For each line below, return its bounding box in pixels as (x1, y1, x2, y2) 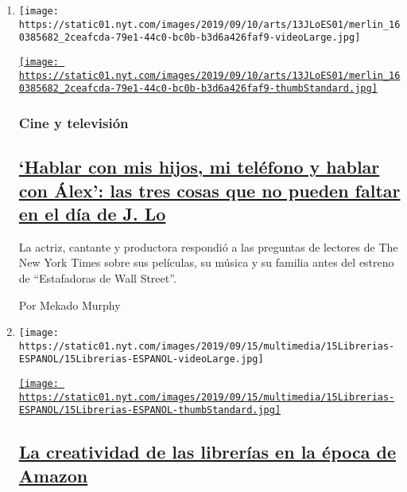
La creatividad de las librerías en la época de (18, 439, 397, 464)
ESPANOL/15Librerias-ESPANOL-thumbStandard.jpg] (18, 404, 281, 416)
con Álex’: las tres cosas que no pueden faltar (18, 178, 401, 202)
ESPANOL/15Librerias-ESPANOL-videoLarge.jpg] (18, 353, 264, 365)
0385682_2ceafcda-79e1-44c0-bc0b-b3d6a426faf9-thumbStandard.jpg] (18, 83, 378, 95)
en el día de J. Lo (18, 201, 166, 225)
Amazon (18, 463, 88, 487)
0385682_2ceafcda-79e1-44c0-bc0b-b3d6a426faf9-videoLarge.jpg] (18, 32, 361, 44)
